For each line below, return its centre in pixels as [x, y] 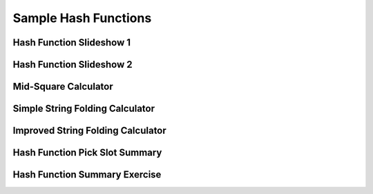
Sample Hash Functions [82, 18]
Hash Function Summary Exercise [87, 175]
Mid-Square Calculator [63, 87]
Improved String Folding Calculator [90, 131]
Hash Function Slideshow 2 [73, 65]
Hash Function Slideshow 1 [72, 42]
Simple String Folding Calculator [84, 109]
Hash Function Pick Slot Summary [87, 153]
